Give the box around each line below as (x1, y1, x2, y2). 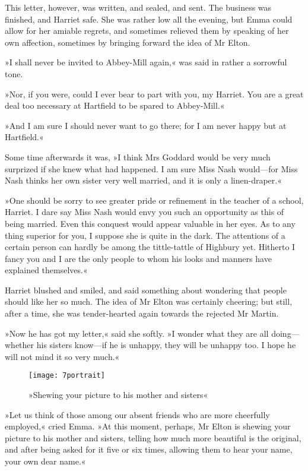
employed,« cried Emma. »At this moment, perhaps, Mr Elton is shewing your (5, 420, 291, 432)
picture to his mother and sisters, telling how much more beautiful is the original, (5, 431, 301, 444)
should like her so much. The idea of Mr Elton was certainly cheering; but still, (5, 295, 293, 308)
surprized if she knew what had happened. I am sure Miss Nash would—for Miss (5, 162, 298, 175)
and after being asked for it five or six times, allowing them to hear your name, (5, 443, 293, 456)
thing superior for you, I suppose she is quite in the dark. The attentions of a (5, 229, 285, 241)
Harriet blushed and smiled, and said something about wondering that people (5, 283, 287, 296)
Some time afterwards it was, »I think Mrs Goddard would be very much (5, 150, 271, 163)
